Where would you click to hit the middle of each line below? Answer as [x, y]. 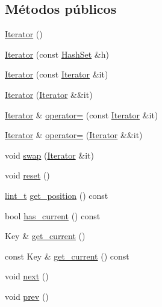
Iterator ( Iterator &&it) [49, 94]
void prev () [27, 296]
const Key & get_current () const [67, 256]
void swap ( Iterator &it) [49, 155]
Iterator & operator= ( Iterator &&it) [74, 135]
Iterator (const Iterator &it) [57, 74]
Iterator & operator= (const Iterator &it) [82, 114]
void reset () [27, 175]
